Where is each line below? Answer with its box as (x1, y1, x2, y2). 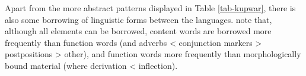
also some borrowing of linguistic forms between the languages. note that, (5, 13, 272, 25)
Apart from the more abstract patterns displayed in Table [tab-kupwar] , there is (5, 2, 296, 14)
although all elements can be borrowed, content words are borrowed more (5, 25, 272, 37)
